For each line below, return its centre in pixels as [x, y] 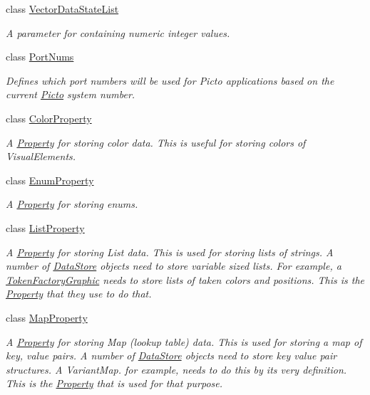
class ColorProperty [49, 118]
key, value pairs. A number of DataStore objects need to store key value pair [171, 355]
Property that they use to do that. [79, 294]
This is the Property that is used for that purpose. [114, 383]
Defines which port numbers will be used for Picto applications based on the [170, 80]
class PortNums [40, 57]
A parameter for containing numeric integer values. [118, 32]
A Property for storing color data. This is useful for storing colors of [156, 142]
